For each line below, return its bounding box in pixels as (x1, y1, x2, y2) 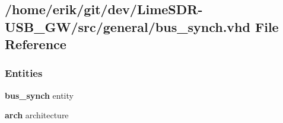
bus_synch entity (5, 89, 74, 101)
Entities (5, 66, 43, 80)
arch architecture (5, 109, 69, 121)
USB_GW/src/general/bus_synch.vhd (5, 17, 250, 35)
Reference (5, 35, 66, 53)
